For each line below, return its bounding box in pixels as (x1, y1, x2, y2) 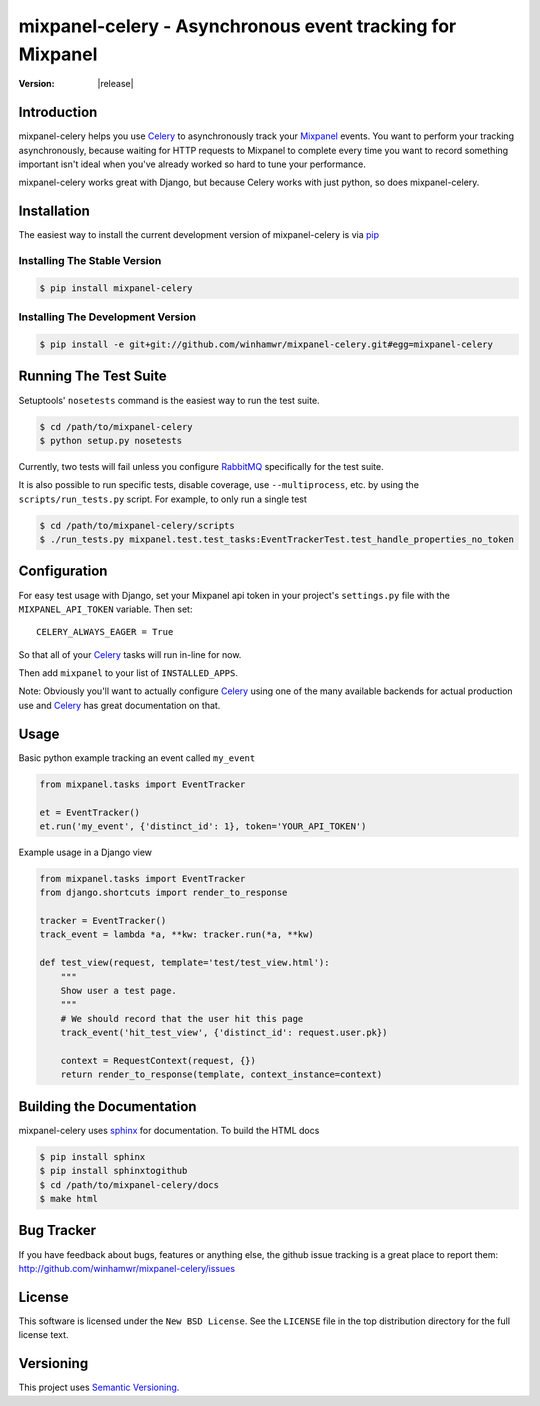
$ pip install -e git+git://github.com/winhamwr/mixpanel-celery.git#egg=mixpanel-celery (39, 339, 494, 350)
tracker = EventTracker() (39, 915, 167, 927)
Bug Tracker (18, 1222, 97, 1239)
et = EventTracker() (39, 806, 140, 818)
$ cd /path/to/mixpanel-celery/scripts (39, 520, 235, 531)
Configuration (18, 563, 108, 580)
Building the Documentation (18, 1098, 197, 1115)
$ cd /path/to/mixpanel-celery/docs (39, 1179, 220, 1190)
